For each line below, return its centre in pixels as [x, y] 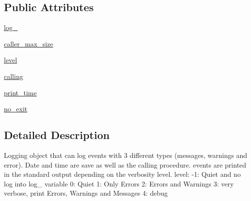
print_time [20, 92]
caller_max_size [29, 43]
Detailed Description [57, 135]
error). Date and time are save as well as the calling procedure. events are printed [125, 164]
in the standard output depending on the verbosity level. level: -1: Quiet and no [122, 174]
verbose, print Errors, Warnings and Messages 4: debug [86, 193]
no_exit [16, 109]
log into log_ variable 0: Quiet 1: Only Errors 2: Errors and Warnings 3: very [119, 183]
